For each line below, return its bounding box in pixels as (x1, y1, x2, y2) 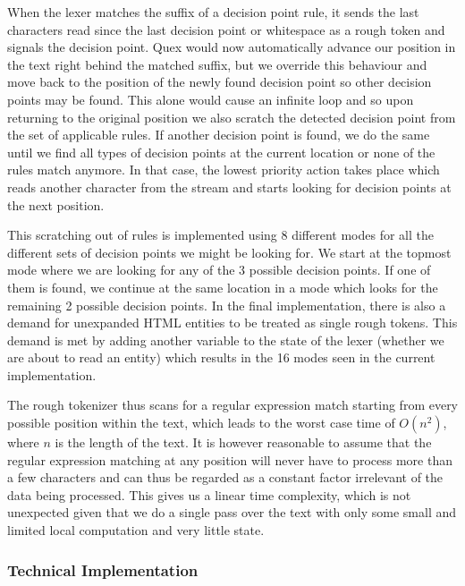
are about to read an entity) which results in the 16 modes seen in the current (7, 348, 435, 367)
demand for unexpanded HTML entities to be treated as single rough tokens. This (7, 313, 458, 332)
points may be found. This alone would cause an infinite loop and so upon (7, 89, 414, 108)
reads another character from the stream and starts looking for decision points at (7, 177, 452, 196)
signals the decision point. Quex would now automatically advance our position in (7, 38, 456, 56)
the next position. (7, 195, 105, 214)
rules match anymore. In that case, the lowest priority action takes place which (7, 160, 440, 179)
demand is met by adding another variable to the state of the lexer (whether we (7, 330, 444, 349)
